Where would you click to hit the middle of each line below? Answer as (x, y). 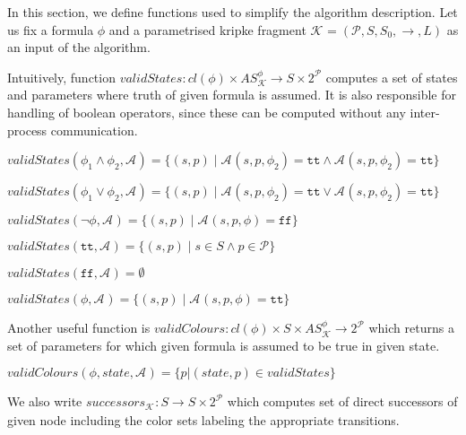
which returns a (411, 328)
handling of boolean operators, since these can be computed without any (207, 112)
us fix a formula (51, 29)
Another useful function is (79, 328)
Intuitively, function (61, 77)
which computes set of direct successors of (342, 401)
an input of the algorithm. (79, 47)
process (27, 130)
